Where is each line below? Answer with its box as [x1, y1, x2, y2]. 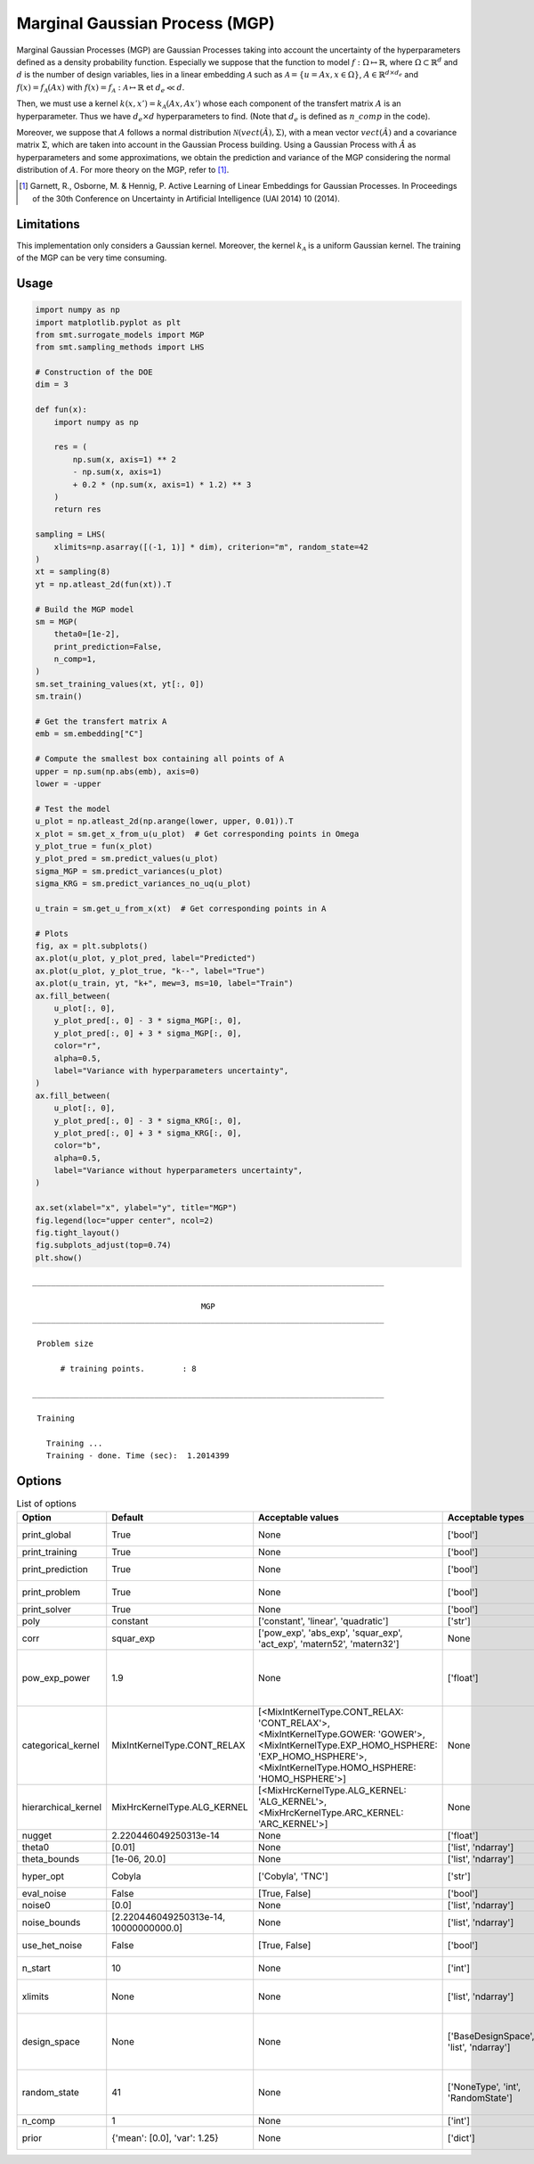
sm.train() [35, 692, 83, 701]
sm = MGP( [35, 616, 78, 627]
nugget [21, 1829, 53, 1841]
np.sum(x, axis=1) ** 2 [72, 455, 177, 464]
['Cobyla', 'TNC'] [258, 1870, 328, 1882]
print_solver [21, 1603, 71, 1615]
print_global [21, 1529, 71, 1541]
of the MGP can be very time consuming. [16, 252, 167, 263]
